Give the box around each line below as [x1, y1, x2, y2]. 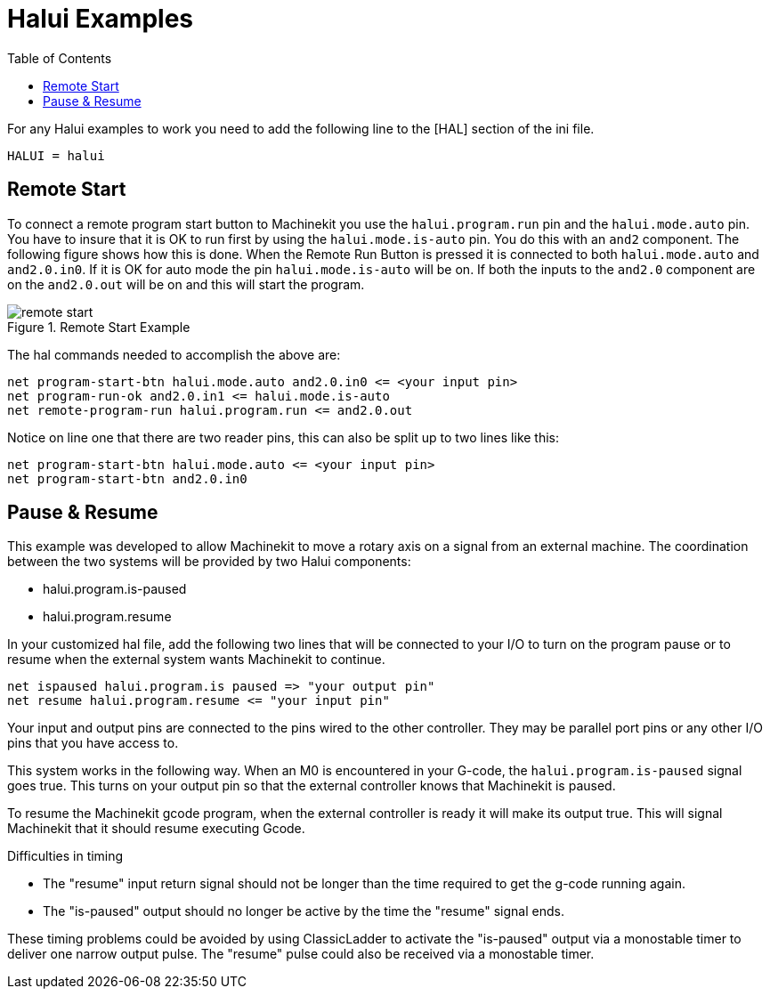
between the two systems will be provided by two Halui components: [7, 554, 411, 570]
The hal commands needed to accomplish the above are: [7, 346, 341, 362]
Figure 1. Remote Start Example [7, 319, 190, 335]
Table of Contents [7, 50, 112, 66]
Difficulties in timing [7, 848, 124, 864]
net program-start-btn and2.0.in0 [7, 471, 247, 486]
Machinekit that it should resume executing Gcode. [7, 821, 305, 837]
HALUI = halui [7, 148, 105, 163]
